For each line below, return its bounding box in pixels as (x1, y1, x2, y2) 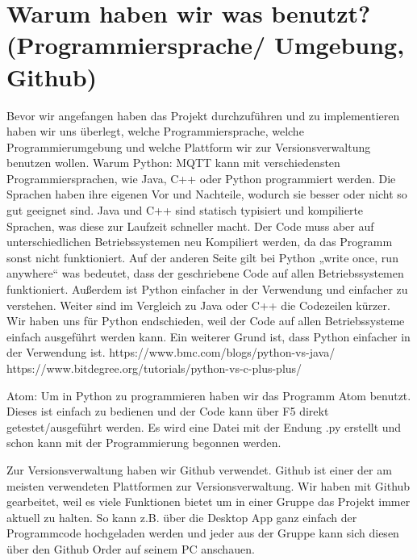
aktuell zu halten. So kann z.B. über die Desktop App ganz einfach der (6, 508, 357, 525)
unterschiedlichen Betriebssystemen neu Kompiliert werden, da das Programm (6, 233, 393, 250)
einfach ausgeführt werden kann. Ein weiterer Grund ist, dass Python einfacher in (6, 328, 411, 345)
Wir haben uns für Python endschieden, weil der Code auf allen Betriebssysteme (6, 312, 405, 329)
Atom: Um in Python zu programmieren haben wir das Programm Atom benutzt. (6, 387, 411, 403)
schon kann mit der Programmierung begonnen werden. (6, 434, 281, 451)
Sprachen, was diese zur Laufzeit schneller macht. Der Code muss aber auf (6, 217, 374, 234)
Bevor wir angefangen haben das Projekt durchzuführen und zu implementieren (6, 107, 400, 123)
